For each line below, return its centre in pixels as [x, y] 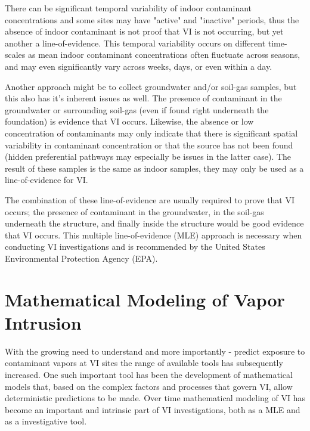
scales [15, 55]
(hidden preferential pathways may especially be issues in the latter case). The [148, 156]
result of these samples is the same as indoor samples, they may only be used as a [154, 168]
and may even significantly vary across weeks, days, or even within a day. [139, 66]
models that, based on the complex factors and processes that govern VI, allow [149, 386]
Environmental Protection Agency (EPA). [81, 258]
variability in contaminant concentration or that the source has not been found [149, 145]
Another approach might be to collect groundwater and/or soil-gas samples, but [151, 86]
